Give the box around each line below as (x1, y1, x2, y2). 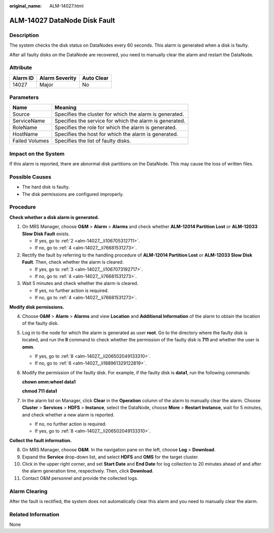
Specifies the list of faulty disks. (54, 137, 131, 145)
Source (12, 111, 30, 118)
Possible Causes (9, 173, 52, 180)
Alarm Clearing (9, 487, 48, 494)
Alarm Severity (39, 74, 77, 81)
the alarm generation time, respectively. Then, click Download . (22, 468, 154, 474)
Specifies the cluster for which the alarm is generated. (54, 111, 185, 118)
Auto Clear (82, 74, 109, 81)
